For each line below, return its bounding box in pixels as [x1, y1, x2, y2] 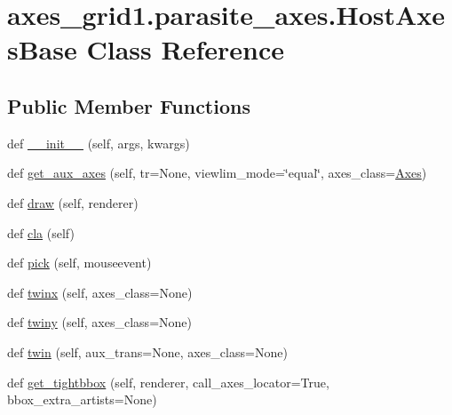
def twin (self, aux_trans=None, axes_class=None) [7, 342, 288, 361]
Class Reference [86, 31, 284, 68]
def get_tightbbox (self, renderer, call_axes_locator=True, [7, 372, 329, 391]
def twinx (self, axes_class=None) [7, 283, 193, 301]
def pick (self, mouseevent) [7, 253, 152, 272]
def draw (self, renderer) [7, 193, 139, 211]
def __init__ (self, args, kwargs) [7, 133, 190, 152]
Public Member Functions [7, 92, 250, 119]
